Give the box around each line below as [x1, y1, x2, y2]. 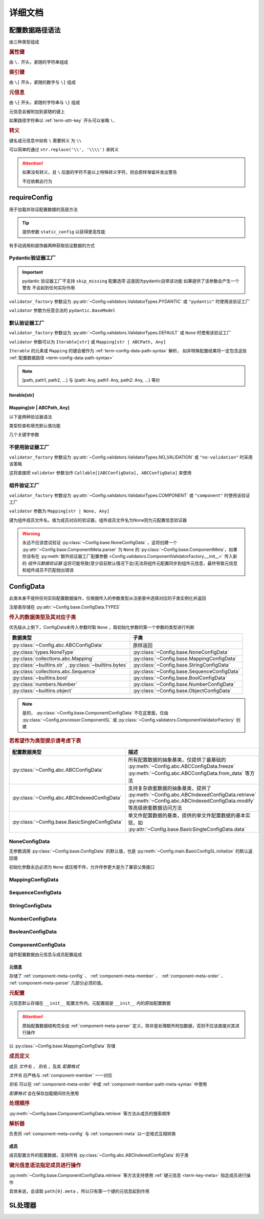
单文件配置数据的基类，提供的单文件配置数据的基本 [128, 812, 246, 819]
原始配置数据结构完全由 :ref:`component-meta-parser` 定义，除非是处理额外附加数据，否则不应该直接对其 [22, 1023, 236, 1029]
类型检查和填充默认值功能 [9, 423, 61, 429]
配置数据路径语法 [9, 26, 61, 34]
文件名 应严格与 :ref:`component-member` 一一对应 [9, 1072, 112, 1078]
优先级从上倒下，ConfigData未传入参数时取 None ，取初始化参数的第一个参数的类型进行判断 [9, 624, 195, 630]
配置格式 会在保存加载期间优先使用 [9, 1090, 79, 1096]
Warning [22, 531, 40, 537]
